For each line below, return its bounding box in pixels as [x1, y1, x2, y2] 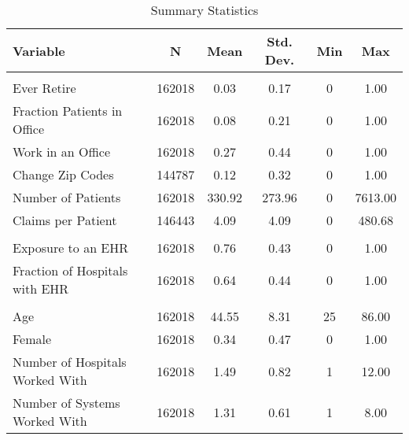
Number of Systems [13, 394, 120, 412]
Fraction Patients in [13, 102, 123, 120]
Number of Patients [13, 188, 121, 206]
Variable [13, 41, 65, 60]
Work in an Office [13, 142, 111, 161]
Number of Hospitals [13, 353, 127, 371]
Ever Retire [13, 79, 76, 97]
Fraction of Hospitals [13, 261, 128, 279]
